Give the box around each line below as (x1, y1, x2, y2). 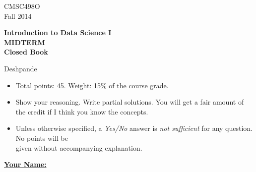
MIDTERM (4, 37, 45, 47)
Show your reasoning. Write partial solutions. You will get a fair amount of (15, 97, 244, 107)
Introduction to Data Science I (4, 27, 112, 38)
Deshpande (4, 63, 37, 73)
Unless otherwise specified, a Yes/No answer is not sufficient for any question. (15, 123, 253, 133)
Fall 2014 (4, 10, 32, 21)
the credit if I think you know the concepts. (15, 106, 148, 116)
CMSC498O (4, 1, 40, 11)
